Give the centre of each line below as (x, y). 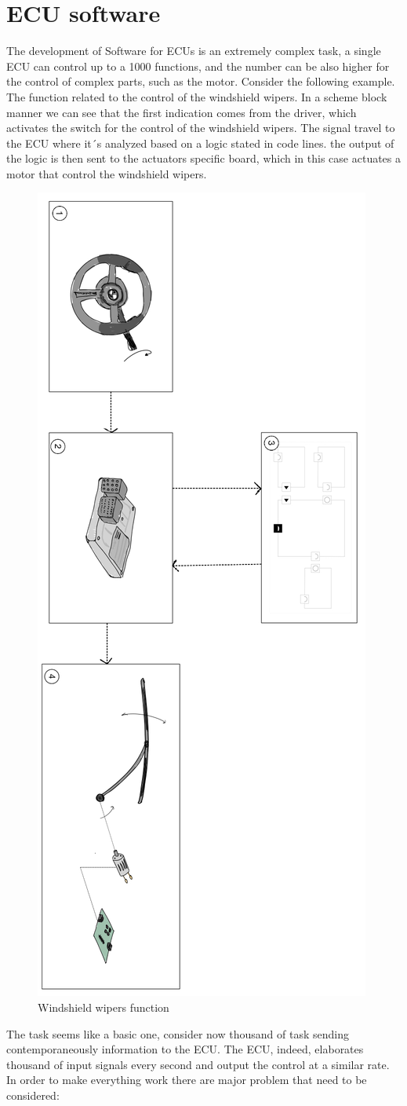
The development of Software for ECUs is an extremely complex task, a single (194, 51)
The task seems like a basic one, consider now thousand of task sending (178, 1033)
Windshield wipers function (104, 1007)
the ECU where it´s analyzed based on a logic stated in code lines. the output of (200, 143)
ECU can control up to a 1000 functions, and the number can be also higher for (198, 66)
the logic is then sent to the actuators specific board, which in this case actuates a (204, 158)
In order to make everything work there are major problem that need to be (187, 1080)
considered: (33, 1095)
